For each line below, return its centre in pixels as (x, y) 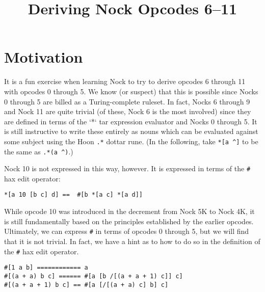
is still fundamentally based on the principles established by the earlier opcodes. (129, 221)
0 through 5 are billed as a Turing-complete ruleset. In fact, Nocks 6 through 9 (127, 101)
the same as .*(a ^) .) (39, 151)
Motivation (44, 57)
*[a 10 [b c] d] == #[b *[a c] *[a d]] (74, 195)
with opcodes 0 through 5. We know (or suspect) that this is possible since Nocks (131, 91)
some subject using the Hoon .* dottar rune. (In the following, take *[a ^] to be (131, 141)
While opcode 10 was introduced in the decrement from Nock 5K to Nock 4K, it (129, 211)
